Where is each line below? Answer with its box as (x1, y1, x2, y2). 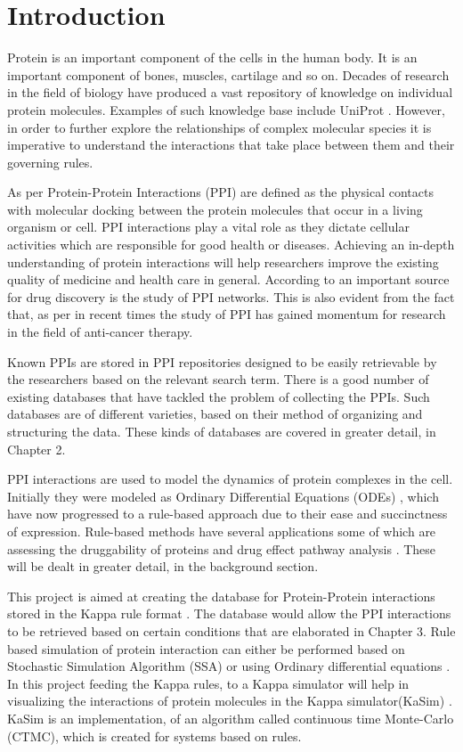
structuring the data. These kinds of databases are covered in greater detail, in (7, 422, 436, 440)
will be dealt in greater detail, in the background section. (7, 557, 319, 576)
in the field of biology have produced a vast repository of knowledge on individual (7, 83, 453, 102)
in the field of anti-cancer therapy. (7, 323, 193, 341)
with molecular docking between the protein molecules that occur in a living (7, 200, 423, 218)
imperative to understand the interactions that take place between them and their (7, 135, 455, 154)
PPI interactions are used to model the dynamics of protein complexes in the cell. (7, 470, 453, 488)
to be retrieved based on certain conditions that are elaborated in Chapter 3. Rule (7, 621, 456, 640)
